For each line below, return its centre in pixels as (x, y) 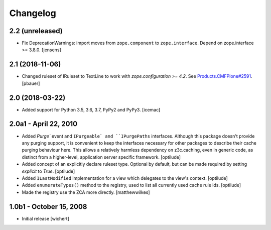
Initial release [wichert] (46, 218)
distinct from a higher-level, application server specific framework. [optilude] (101, 157)
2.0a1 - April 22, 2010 (43, 124)
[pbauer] (31, 83)
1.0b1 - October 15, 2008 (48, 207)
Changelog (33, 13)
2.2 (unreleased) (36, 31)
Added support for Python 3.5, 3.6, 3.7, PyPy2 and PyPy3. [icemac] (91, 109)
